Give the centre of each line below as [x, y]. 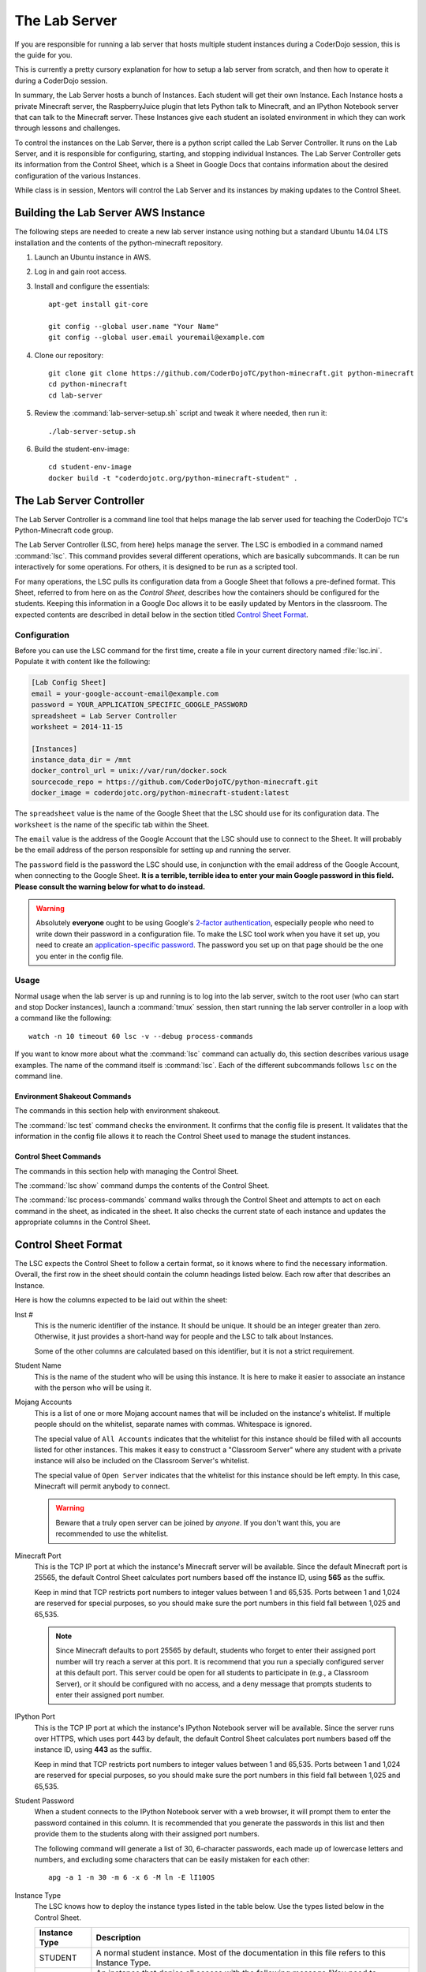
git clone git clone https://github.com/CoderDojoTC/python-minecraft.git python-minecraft [231, 373]
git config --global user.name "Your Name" [134, 326]
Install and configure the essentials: [92, 286]
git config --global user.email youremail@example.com [157, 338]
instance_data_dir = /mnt [81, 760]
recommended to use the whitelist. [112, 1533]
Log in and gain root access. [80, 271]
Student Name [38, 1365]
